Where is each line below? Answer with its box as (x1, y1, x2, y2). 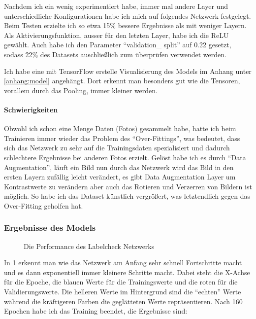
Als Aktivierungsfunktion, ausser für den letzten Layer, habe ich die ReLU (4, 30, 229, 40)
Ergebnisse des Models (4, 221, 96, 234)
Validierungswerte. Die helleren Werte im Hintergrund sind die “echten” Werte (4, 286, 241, 297)
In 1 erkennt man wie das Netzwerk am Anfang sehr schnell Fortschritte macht (4, 257, 242, 268)
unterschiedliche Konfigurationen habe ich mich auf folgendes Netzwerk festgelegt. (4, 10, 251, 21)
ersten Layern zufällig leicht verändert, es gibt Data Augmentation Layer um (4, 172, 236, 182)
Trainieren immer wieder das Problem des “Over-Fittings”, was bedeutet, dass (4, 133, 240, 143)
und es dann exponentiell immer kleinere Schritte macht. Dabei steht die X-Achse (4, 267, 250, 277)
